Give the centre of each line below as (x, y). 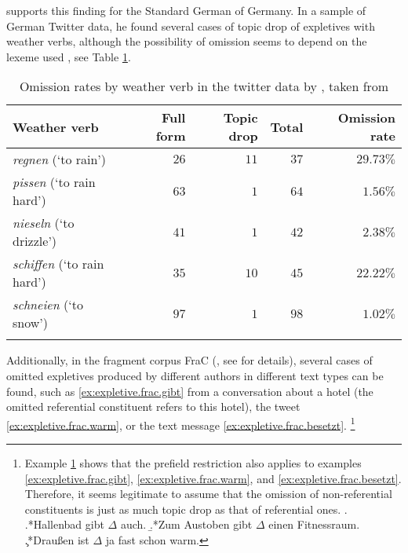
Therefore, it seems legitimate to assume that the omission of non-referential (208, 494)
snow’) (30, 323)
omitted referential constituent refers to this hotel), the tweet (153, 407)
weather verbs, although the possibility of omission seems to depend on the (187, 41)
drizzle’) (35, 241)
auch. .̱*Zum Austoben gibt (186, 524)
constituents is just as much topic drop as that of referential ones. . (186, 509)
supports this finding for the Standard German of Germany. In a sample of (186, 10)
